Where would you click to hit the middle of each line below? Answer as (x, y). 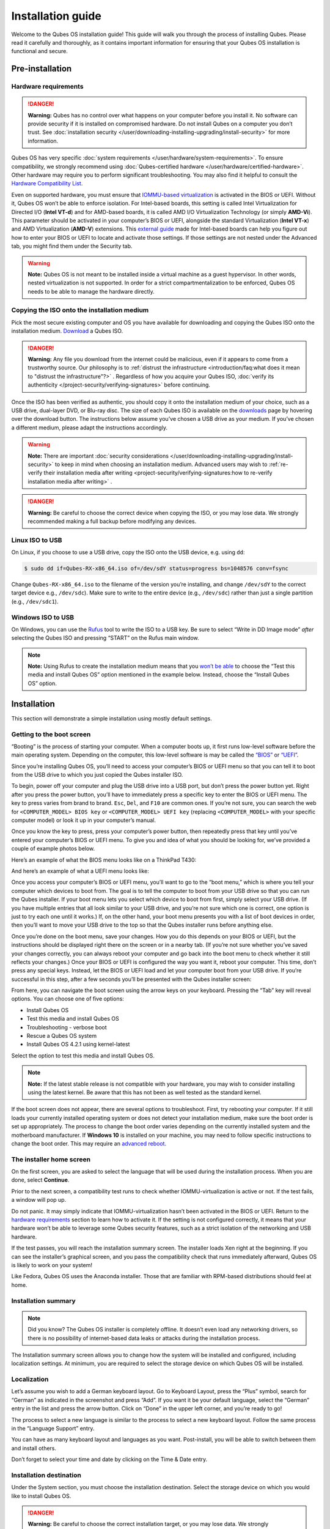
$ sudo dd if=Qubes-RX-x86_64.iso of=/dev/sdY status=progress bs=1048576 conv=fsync (156, 568)
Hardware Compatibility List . (47, 183)
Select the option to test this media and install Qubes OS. (83, 1056)
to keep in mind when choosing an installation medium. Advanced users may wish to (161, 464)
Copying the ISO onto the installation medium (80, 310)
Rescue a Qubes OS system (62, 1036)
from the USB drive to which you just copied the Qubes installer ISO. (97, 775)
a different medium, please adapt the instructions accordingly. (90, 428)
